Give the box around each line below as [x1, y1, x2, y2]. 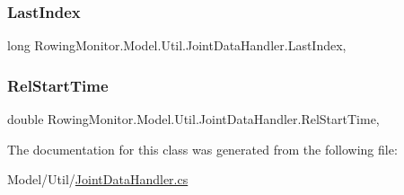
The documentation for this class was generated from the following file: [7, 139, 398, 158]
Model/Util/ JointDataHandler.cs [7, 170, 189, 189]
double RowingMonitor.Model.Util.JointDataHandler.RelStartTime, [7, 110, 380, 129]
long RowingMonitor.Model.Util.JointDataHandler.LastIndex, [7, 36, 347, 55]
